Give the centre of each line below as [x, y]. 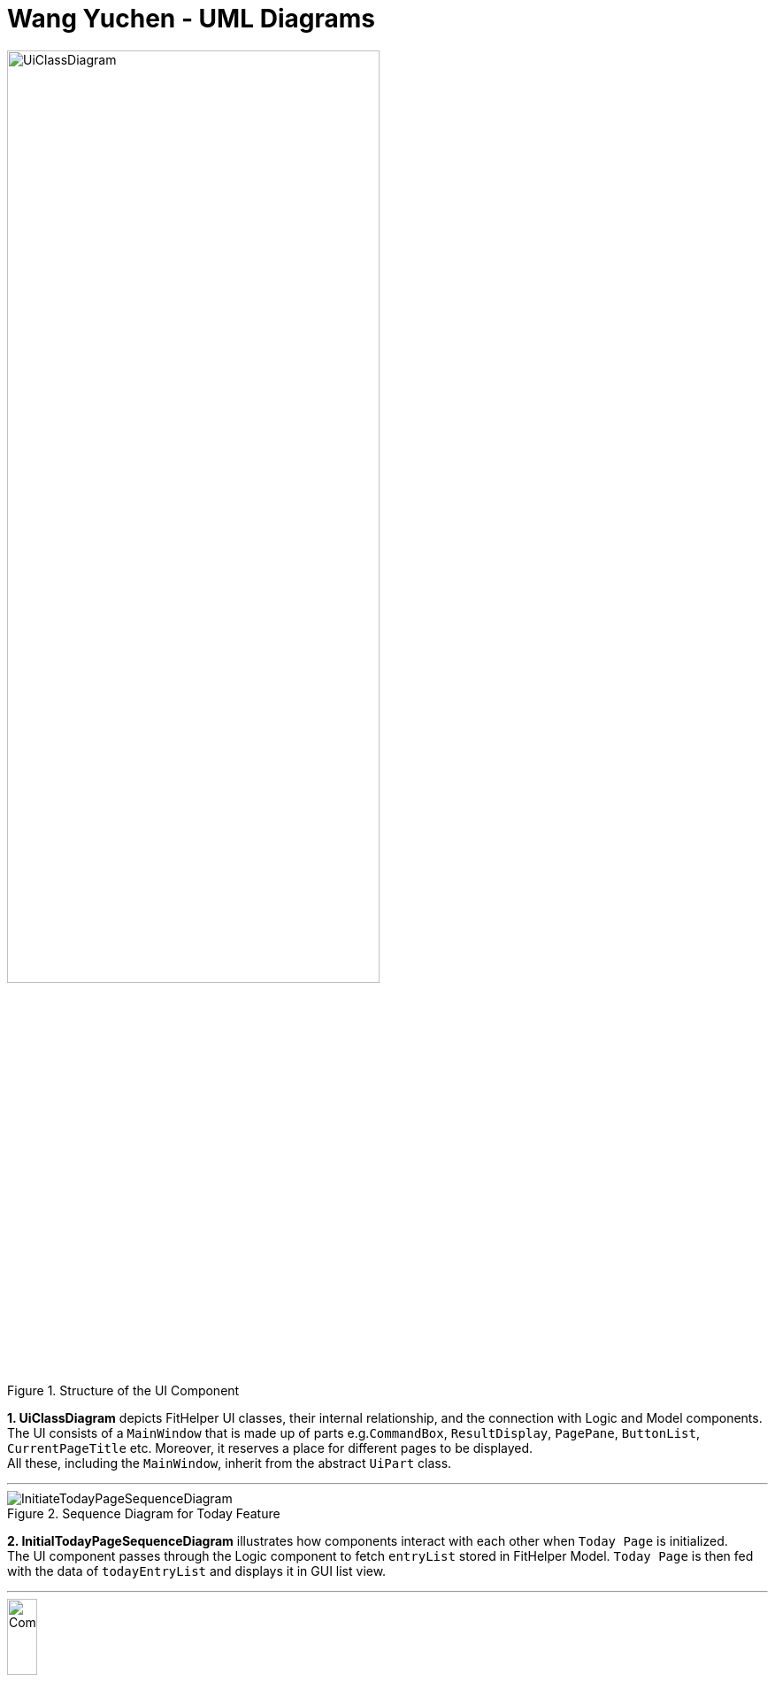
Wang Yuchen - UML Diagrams [191, 19]
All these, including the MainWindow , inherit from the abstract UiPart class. [230, 1463]
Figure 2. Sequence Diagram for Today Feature [144, 1514]
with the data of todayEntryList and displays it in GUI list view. [197, 1571]
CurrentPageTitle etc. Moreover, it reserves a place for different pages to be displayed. [270, 1448]
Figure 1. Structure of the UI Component [123, 1391]
